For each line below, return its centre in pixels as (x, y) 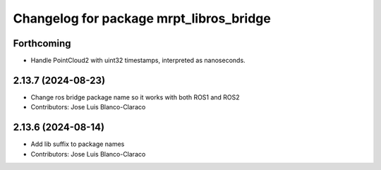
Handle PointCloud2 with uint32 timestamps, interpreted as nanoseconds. (138, 61)
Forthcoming (42, 43)
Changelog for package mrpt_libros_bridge (142, 18)
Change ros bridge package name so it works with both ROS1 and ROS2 (135, 97)
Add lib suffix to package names (78, 144)
